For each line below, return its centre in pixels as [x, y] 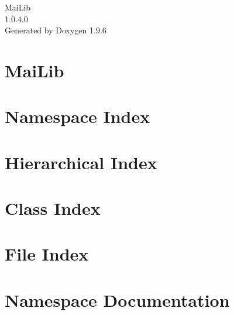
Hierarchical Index [81, 162]
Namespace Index [78, 116]
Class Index [53, 208]
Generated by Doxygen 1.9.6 [56, 30]
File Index [47, 254]
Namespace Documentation [117, 299]
